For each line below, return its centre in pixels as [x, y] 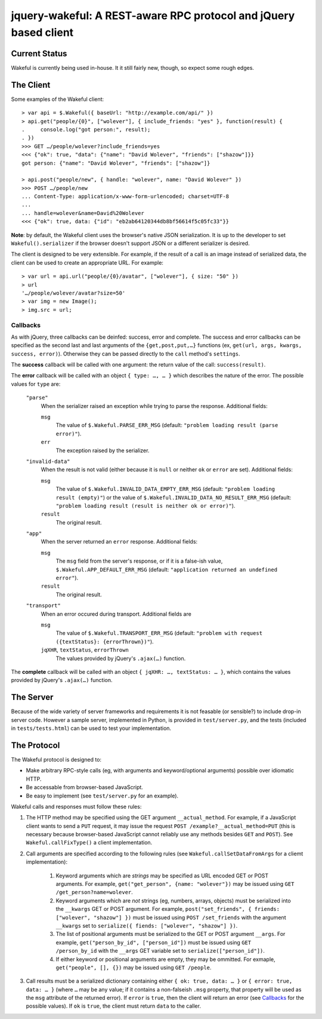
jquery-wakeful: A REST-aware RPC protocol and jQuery [153, 16]
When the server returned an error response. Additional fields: [119, 542]
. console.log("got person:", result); [86, 129]
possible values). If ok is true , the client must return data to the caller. [113, 1006]
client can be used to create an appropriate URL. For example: [87, 262]
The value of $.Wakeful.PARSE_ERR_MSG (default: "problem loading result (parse [167, 425]
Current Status [39, 53]
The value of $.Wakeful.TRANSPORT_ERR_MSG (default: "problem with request [159, 633]
